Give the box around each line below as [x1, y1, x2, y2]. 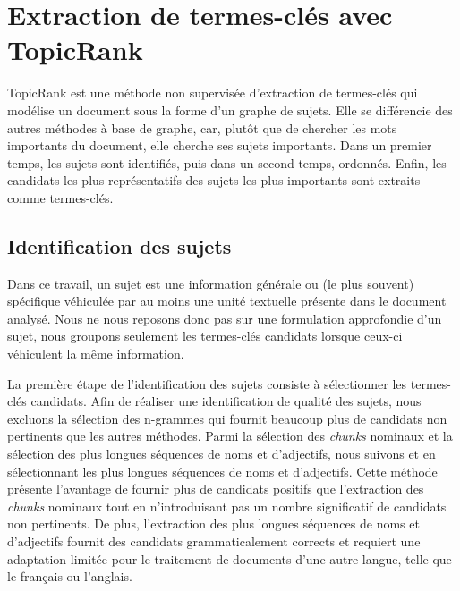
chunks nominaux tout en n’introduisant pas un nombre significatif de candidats [7, 496, 447, 515]
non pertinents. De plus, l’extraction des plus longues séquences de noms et [7, 514, 420, 533]
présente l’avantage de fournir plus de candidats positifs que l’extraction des [7, 479, 424, 498]
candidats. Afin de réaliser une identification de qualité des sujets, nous [30, 392, 422, 410]
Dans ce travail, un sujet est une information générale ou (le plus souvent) [7, 274, 414, 292]
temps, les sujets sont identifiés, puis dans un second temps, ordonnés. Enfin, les [7, 153, 447, 172]
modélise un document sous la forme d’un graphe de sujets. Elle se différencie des [7, 100, 453, 119]
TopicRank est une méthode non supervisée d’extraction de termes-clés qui [7, 83, 418, 102]
